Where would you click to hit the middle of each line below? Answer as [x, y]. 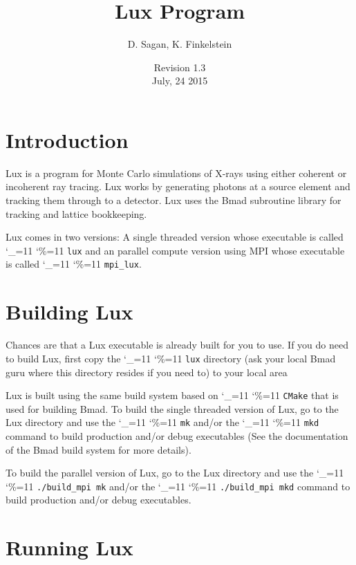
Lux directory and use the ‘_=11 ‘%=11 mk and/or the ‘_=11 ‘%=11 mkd [162, 422]
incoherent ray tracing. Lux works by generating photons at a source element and [178, 186]
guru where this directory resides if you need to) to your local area [147, 372]
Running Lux [69, 547]
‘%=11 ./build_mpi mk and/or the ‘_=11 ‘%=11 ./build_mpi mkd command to [178, 486]
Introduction [67, 139]
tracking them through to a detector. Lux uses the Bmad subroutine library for [174, 200]
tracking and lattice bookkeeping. [76, 213]
